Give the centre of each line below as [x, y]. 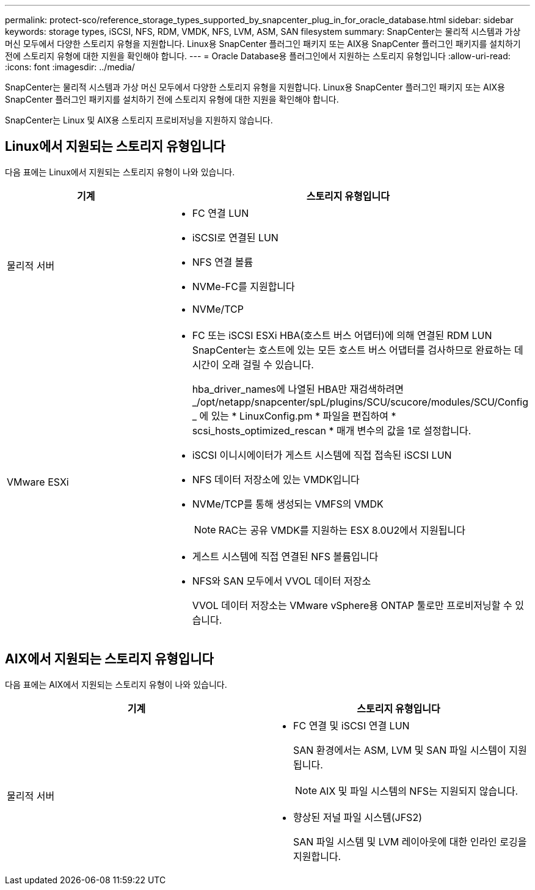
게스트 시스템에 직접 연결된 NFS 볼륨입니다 [285, 556]
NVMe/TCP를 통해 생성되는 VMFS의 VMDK [288, 504]
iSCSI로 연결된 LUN [235, 237]
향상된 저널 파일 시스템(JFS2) [358, 817]
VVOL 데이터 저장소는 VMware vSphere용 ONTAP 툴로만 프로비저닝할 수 [352, 605]
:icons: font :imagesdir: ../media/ [70, 67]
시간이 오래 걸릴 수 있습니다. [253, 364]
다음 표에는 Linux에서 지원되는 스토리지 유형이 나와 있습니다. [120, 172]
